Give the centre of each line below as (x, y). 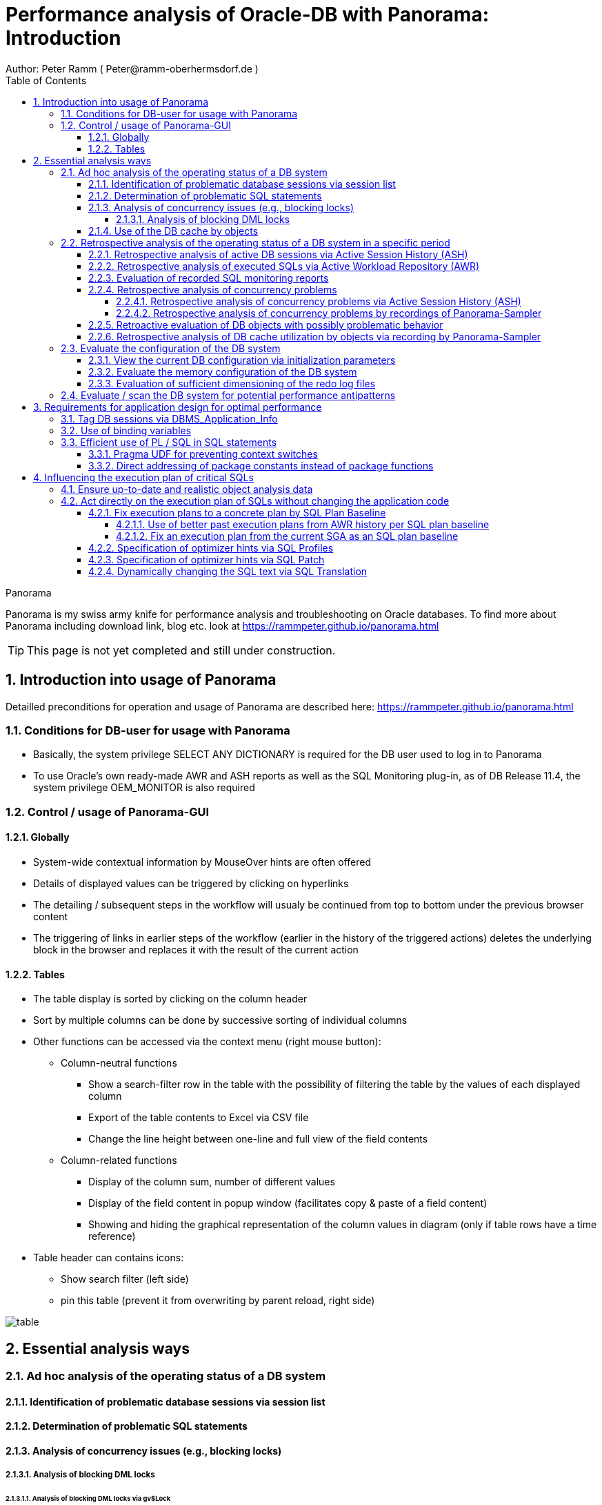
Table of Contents (46, 80)
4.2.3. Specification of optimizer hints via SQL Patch (207, 559)
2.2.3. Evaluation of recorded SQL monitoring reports (209, 278)
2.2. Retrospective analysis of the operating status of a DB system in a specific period (255, 242)
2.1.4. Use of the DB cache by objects (173, 231)
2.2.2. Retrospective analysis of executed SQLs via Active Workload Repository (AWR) (284, 266)
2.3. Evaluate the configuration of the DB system (171, 348)
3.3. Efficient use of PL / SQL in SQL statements (169, 442)
